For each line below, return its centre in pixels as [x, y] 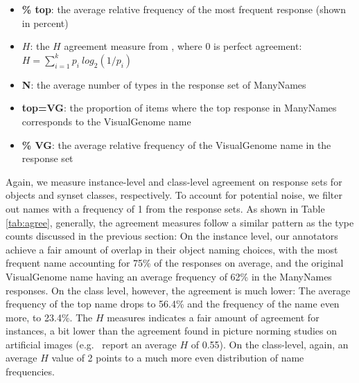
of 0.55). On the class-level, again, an [270, 344]
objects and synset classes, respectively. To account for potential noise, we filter [174, 195]
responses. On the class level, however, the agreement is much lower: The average [178, 290]
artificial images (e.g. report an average [91, 344]
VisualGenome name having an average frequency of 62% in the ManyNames [169, 276]
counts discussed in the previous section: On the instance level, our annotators [172, 236]
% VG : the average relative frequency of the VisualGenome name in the [176, 144]
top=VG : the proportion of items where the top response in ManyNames [179, 108]
